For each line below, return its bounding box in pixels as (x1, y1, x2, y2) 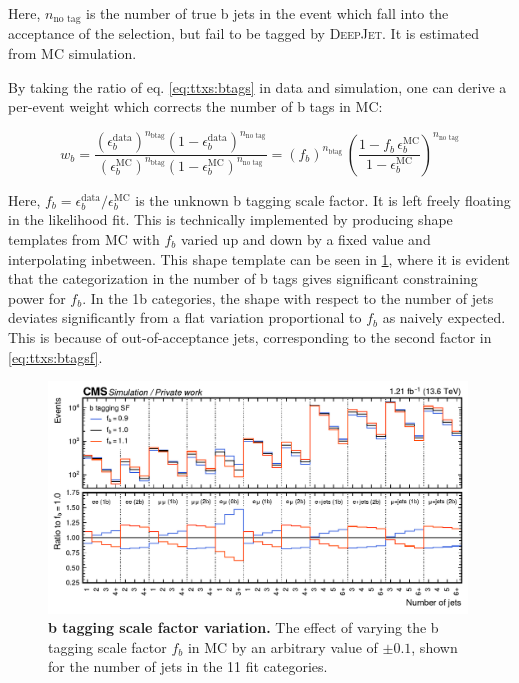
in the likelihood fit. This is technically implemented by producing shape (8, 209, 453, 230)
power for (8, 287, 66, 308)
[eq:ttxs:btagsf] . (8, 346, 103, 367)
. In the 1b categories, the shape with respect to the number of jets (82, 287, 494, 308)
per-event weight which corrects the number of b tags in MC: (8, 96, 383, 117)
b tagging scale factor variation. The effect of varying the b (48, 617, 439, 638)
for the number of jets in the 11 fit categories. (48, 656, 328, 677)
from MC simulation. (8, 43, 137, 64)
